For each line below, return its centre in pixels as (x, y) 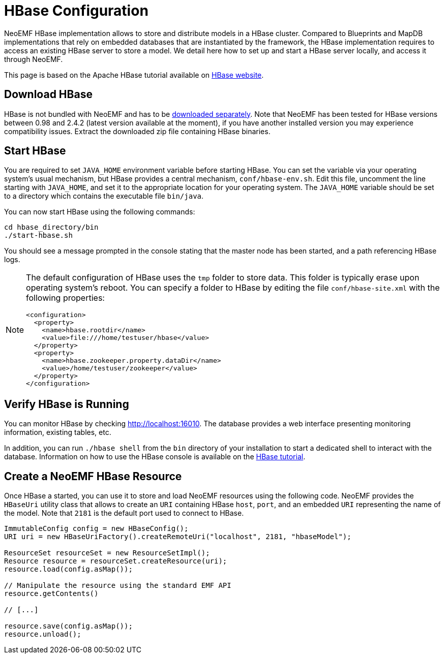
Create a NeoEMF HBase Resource (93, 476)
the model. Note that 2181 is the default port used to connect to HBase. (124, 513)
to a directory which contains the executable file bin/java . (104, 196)
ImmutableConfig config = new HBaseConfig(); (96, 529)
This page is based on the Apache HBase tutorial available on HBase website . (134, 75)
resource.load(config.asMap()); (68, 569)
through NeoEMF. (34, 59)
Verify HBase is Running (67, 404)
